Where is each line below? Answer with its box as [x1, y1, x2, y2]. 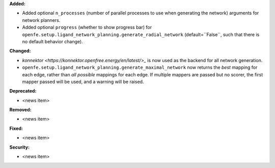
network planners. [22, 17, 61, 23]
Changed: [9, 48, 31, 54]
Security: [9, 144, 30, 150]
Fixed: [9, 125, 23, 131]
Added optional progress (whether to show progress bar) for [22, 24, 152, 31]
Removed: [9, 107, 32, 113]
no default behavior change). [22, 38, 84, 44]
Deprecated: [9, 88, 37, 94]
